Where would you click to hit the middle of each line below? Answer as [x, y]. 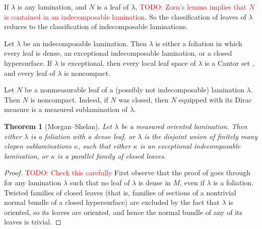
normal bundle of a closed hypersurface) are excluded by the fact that [112, 202]
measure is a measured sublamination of [66, 109]
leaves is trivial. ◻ [33, 222]
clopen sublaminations [38, 146]
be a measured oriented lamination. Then [184, 126]
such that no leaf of [100, 182]
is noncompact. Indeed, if [69, 99]
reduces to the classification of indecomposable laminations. [96, 26]
